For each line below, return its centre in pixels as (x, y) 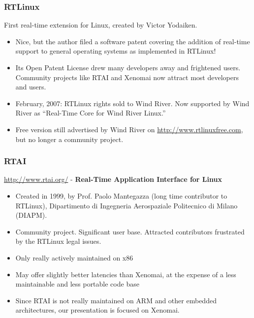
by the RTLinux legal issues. (58, 241)
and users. (31, 87)
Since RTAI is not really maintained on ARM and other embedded (116, 300)
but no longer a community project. (69, 139)
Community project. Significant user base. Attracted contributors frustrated (130, 231)
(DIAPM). (31, 215)
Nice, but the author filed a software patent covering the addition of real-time (133, 41)
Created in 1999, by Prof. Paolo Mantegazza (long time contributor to (121, 195)
